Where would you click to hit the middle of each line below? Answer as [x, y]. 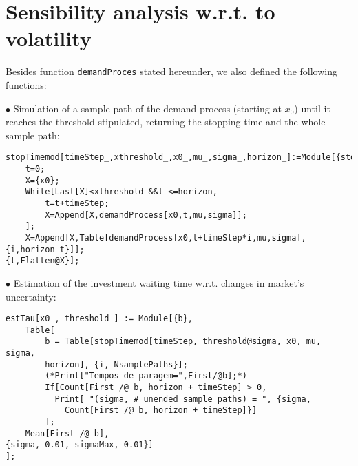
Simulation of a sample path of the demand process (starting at [147, 108]
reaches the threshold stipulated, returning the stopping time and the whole [166, 122]
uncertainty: [31, 296]
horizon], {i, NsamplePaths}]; [116, 364]
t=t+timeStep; [77, 203]
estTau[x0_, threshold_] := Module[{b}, [99, 319]
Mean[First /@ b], [67, 433]
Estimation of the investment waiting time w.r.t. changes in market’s [159, 282]
